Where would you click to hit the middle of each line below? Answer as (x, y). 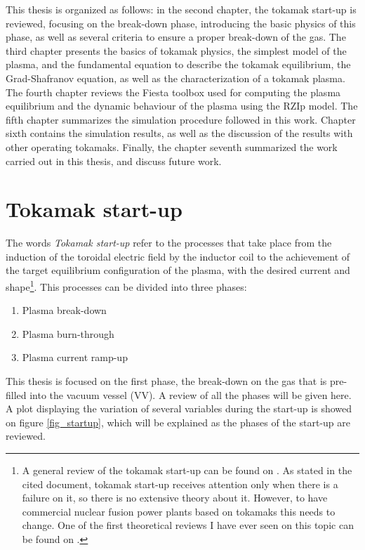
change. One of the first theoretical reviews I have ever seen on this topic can (188, 525)
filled (16, 394)
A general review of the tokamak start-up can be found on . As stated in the (187, 470)
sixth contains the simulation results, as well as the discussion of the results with (179, 133)
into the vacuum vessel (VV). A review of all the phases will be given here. (191, 394)
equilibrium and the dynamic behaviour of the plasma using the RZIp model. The (182, 106)
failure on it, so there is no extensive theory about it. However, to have (175, 498)
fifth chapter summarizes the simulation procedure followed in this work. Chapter (181, 119)
